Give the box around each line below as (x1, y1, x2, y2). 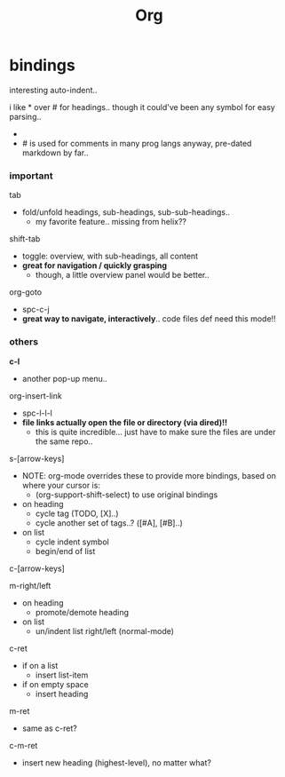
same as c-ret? (21, 723, 77, 733)
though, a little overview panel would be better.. (35, 270, 210, 281)
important (9, 170, 53, 182)
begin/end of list (35, 545, 96, 556)
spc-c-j (21, 304, 51, 315)
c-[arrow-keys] (9, 563, 65, 574)
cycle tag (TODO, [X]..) (35, 508, 119, 519)
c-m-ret (9, 740, 38, 750)
